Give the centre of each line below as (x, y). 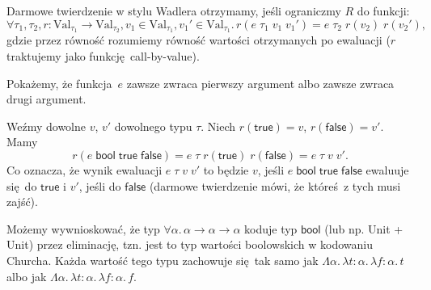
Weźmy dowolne (46, 126)
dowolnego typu (153, 126)
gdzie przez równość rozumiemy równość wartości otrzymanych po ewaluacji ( (199, 40)
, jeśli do (100, 185)
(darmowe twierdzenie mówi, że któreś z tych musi (275, 185)
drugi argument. (46, 99)
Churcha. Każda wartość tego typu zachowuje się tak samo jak (163, 260)
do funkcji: (383, 11)
